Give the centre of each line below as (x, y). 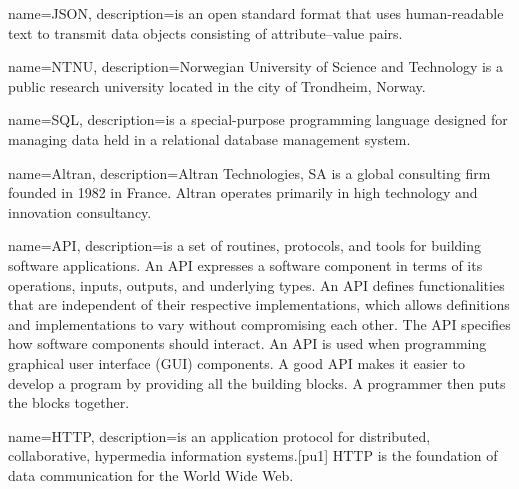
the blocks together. (69, 402)
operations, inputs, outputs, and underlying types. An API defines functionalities (256, 284)
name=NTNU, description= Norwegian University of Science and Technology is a (256, 66)
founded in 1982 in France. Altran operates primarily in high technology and (243, 192)
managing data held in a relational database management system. (209, 138)
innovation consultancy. (80, 211)
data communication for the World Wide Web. (151, 474)
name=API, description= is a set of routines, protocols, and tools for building (244, 245)
